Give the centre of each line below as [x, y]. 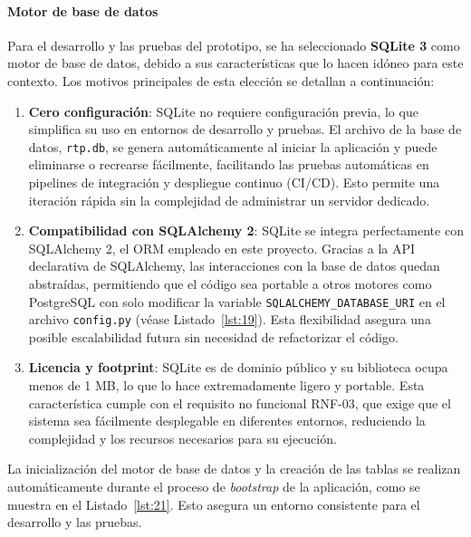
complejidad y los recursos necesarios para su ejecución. [183, 438]
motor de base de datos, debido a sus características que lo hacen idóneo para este [235, 63]
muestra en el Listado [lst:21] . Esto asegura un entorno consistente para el [214, 504]
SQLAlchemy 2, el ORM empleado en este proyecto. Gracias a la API [222, 248]
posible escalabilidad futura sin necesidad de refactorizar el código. [213, 336]
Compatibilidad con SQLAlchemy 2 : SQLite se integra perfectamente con [246, 230]
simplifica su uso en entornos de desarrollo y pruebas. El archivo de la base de [245, 129]
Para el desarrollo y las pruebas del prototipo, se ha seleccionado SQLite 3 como [234, 45]
